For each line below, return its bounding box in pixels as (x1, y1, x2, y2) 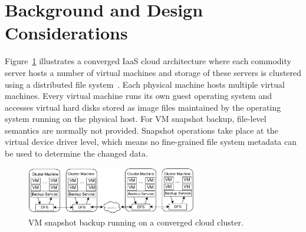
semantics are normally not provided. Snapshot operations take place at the (5, 124, 278, 136)
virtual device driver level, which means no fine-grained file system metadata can (5, 135, 297, 148)
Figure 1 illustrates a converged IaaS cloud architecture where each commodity (5, 55, 291, 67)
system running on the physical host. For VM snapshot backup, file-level (5, 112, 266, 125)
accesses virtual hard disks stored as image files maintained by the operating (5, 101, 281, 113)
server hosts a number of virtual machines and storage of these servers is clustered (5, 66, 302, 78)
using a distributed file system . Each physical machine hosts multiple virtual (5, 78, 285, 90)
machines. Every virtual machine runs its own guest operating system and (5, 90, 272, 102)
